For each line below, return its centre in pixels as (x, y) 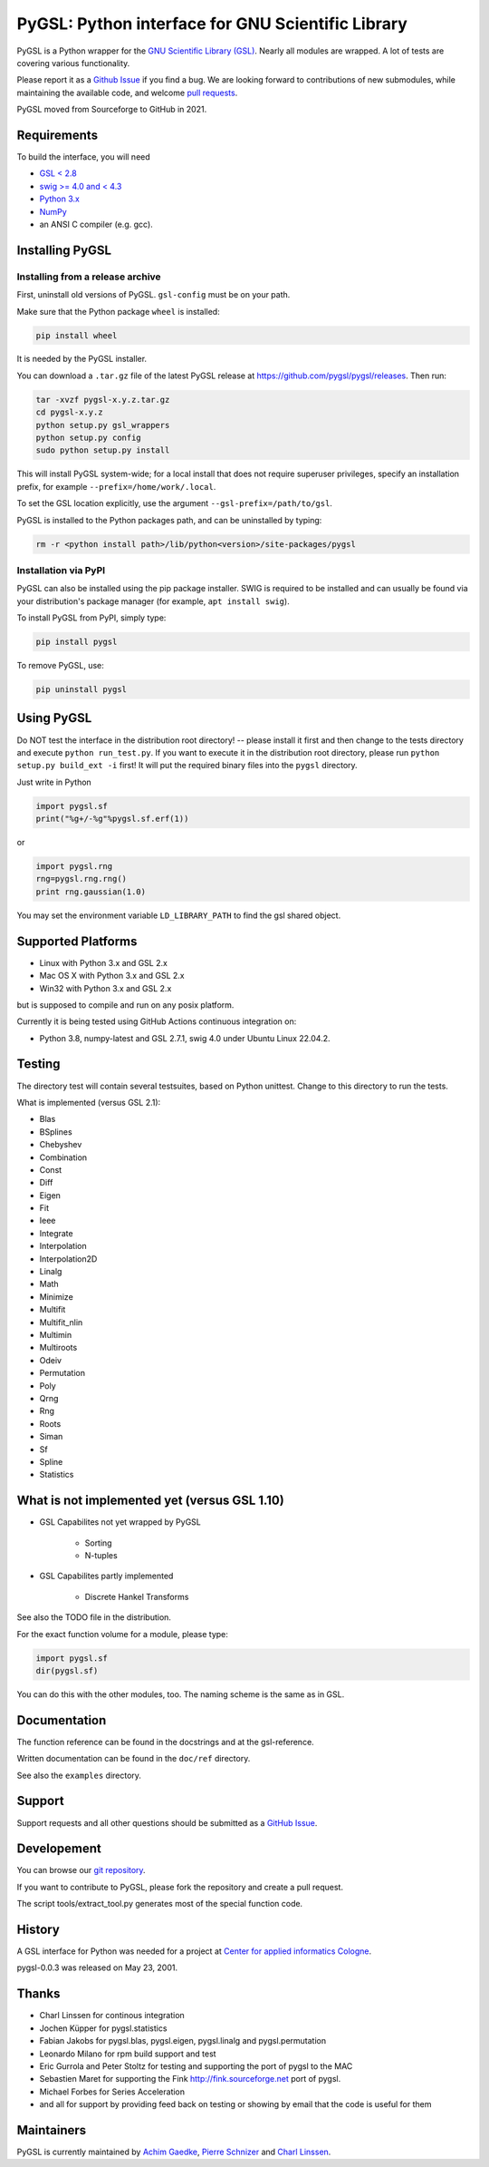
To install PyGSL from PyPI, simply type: (91, 618)
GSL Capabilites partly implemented (106, 1576)
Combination (63, 1157)
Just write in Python (54, 782)
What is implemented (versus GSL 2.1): (89, 1102)
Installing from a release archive (89, 277)
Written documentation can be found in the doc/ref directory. (134, 1759)
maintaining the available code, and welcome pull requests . (127, 93)
